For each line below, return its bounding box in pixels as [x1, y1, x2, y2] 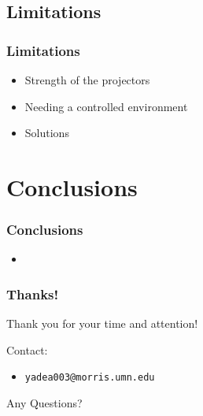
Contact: [6, 341, 48, 358]
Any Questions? [6, 395, 83, 411]
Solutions [24, 124, 69, 141]
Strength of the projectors [24, 72, 150, 87]
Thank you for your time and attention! [6, 315, 198, 332]
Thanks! [6, 284, 59, 303]
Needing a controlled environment [24, 98, 188, 114]
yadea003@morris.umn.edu [24, 372, 155, 384]
